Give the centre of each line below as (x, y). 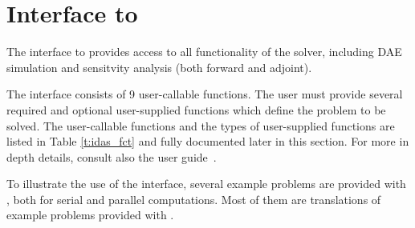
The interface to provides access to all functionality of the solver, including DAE (204, 52)
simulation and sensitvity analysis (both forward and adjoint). (159, 67)
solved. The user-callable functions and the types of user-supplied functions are (201, 125)
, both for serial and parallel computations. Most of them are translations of (194, 199)
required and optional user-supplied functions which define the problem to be (196, 109)
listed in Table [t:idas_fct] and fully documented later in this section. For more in (208, 141)
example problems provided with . (90, 215)
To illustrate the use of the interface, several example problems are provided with (206, 184)
